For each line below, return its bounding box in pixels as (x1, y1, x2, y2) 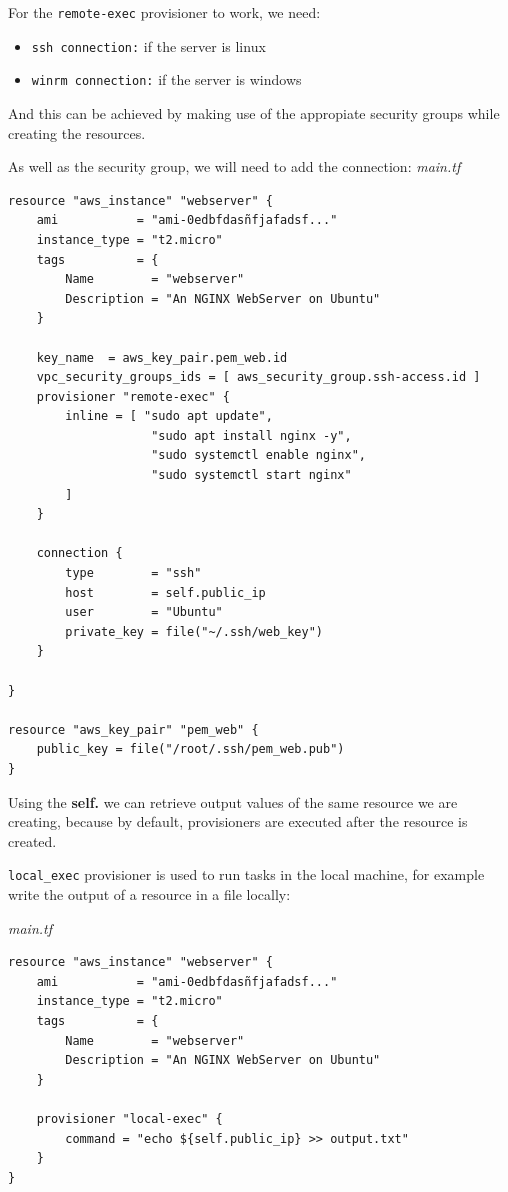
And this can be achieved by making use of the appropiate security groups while (8, 102, 500, 123)
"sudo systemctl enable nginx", (151, 448, 366, 463)
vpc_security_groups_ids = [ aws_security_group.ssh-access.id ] (36, 370, 481, 385)
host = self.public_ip (65, 585, 266, 600)
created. (8, 830, 57, 851)
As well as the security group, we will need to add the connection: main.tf (8, 156, 461, 177)
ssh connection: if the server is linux (31, 35, 266, 56)
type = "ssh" (65, 566, 202, 581)
